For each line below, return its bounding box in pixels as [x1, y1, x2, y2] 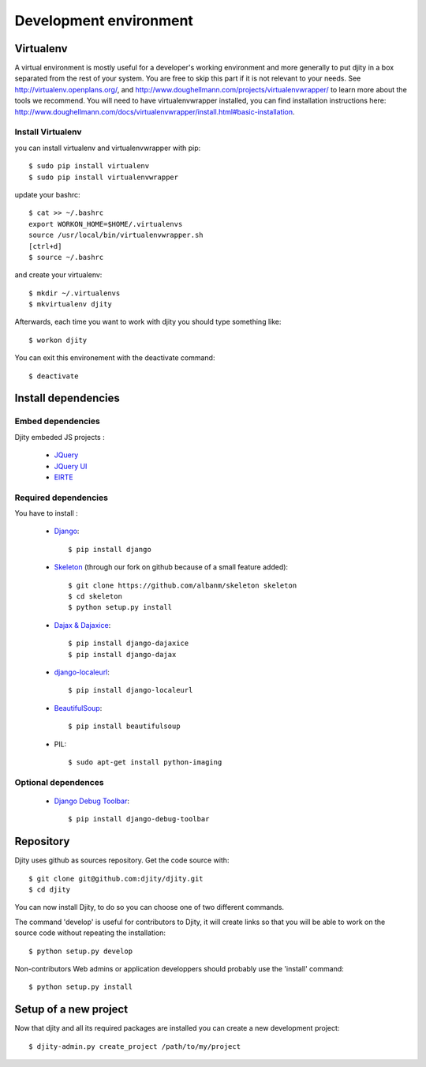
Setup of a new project [14, 1003, 129, 1016]
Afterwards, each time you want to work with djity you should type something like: [14, 317, 282, 327]
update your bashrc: [14, 190, 80, 199]
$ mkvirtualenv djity [28, 300, 112, 309]
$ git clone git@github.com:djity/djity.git [28, 874, 204, 883]
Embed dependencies [14, 415, 100, 426]
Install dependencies [14, 392, 120, 405]
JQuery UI [54, 461, 88, 471]
